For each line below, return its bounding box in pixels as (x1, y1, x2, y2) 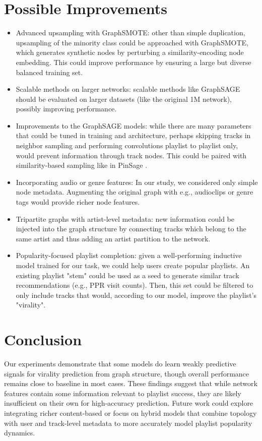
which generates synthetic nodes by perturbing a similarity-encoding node (16, 47, 244, 57)
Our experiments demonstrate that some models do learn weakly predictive (4, 358, 236, 369)
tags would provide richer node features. (16, 197, 140, 207)
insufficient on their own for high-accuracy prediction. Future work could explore (4, 398, 253, 408)
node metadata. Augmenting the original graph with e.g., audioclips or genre (16, 186, 253, 197)
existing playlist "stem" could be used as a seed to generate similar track (16, 270, 239, 280)
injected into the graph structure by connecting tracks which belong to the (16, 223, 246, 234)
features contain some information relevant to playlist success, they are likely (4, 388, 241, 398)
